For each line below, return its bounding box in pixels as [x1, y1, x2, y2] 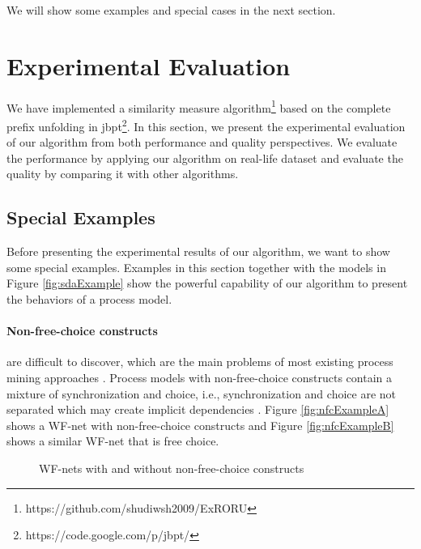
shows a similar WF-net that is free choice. [6, 432, 219, 449]
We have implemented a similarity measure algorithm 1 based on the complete [6, 96, 391, 116]
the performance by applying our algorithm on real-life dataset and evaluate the [6, 149, 403, 166]
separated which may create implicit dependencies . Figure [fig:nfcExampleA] [6, 401, 389, 418]
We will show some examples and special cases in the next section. [6, 2, 336, 18]
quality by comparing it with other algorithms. [6, 165, 239, 182]
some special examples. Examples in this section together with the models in [6, 258, 386, 275]
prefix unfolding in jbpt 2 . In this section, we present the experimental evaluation [6, 115, 406, 134]
